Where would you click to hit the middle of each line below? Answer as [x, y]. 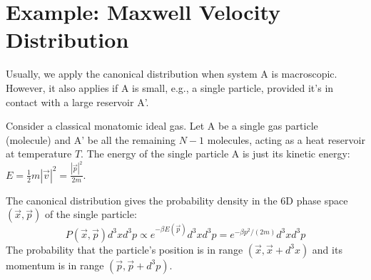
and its [327, 249]
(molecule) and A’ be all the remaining [91, 139]
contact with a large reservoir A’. [77, 102]
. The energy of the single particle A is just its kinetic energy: [215, 154]
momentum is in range [55, 265]
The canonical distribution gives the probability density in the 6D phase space [177, 200]
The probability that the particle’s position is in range [124, 249]
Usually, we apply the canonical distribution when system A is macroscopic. [172, 74]
